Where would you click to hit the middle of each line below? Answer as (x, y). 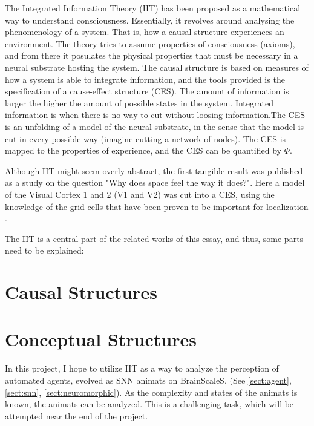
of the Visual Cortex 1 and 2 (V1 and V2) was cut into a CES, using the (140, 194)
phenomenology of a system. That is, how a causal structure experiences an (145, 32)
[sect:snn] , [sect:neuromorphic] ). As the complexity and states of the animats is (151, 392)
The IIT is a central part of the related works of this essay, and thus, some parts (154, 238)
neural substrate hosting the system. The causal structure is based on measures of (157, 67)
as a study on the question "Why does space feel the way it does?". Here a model (155, 182)
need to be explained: (44, 250)
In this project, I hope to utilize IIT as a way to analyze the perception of (142, 368)
